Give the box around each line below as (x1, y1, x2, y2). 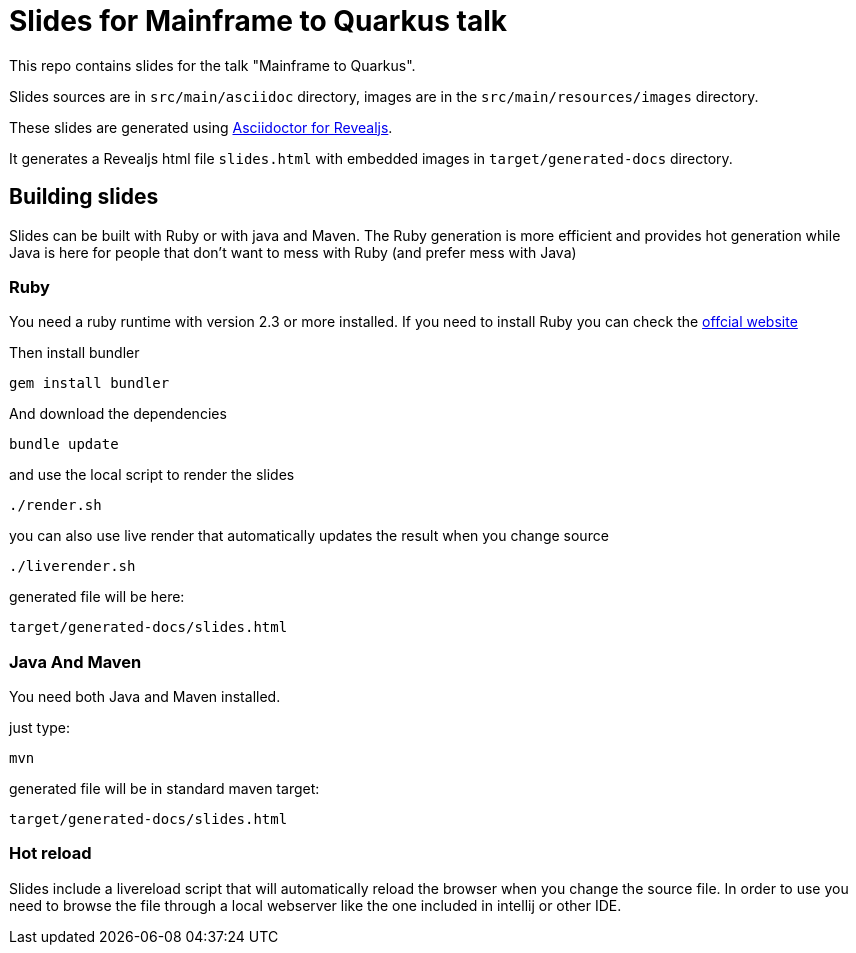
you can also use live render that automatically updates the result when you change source (9, 527, 609, 545)
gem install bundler (9, 375, 170, 392)
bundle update (9, 436, 119, 453)
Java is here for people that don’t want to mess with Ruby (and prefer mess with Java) (9, 243, 577, 261)
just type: (9, 719, 71, 737)
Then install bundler (9, 344, 140, 362)
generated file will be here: (9, 588, 185, 606)
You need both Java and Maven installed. (9, 688, 281, 706)
